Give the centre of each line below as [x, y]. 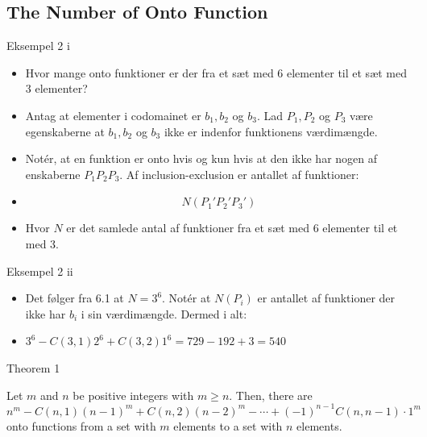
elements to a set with [228, 425]
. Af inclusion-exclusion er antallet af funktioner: [239, 174]
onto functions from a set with [81, 425]
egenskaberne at [65, 131]
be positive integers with [133, 395]
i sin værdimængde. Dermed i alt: [164, 313]
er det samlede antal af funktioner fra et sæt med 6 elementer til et [232, 228]
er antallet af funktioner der [326, 298]
